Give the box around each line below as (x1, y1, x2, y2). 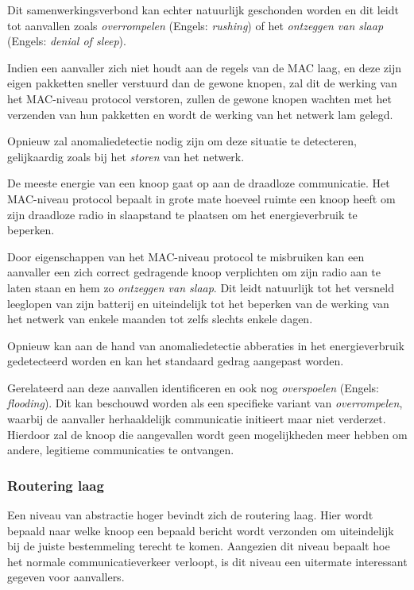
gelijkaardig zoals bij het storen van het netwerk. (7, 148, 245, 164)
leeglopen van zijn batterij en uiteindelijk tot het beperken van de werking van (7, 295, 389, 311)
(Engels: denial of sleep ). (7, 33, 126, 49)
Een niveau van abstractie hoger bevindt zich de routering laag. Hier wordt (7, 507, 373, 523)
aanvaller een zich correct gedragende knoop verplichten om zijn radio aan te (7, 264, 381, 280)
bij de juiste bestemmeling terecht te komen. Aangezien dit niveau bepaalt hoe (7, 538, 390, 554)
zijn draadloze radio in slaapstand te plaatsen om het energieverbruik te (7, 206, 358, 222)
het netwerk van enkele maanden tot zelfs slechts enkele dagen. (7, 310, 313, 327)
